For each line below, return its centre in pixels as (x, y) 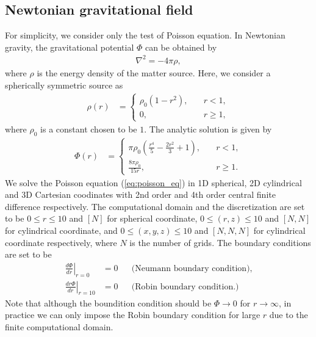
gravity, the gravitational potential (70, 47)
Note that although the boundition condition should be (108, 303)
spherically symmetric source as (64, 85)
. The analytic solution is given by (208, 129)
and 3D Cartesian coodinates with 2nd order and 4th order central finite (140, 194)
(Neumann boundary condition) (191, 268)
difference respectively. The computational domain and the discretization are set (155, 206)
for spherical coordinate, (152, 218)
